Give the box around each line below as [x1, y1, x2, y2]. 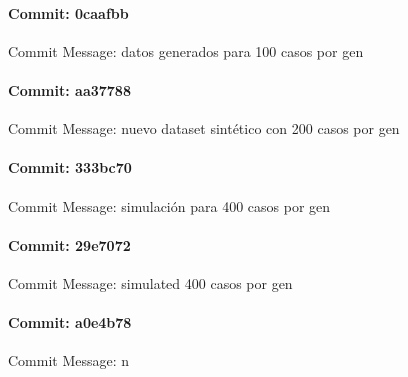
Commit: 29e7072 [8, 234, 131, 255]
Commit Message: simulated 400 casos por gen [8, 272, 293, 293]
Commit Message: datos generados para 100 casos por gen [8, 40, 364, 61]
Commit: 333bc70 [8, 157, 132, 178]
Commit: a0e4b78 [8, 312, 132, 333]
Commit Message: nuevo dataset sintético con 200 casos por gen [8, 118, 400, 139]
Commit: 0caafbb [8, 2, 129, 23]
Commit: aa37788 [8, 79, 131, 100]
